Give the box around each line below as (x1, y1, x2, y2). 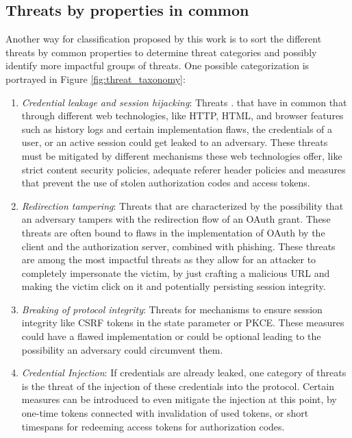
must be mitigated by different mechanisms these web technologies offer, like (21, 148, 342, 162)
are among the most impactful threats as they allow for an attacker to (21, 252, 316, 267)
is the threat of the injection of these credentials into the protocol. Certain (21, 378, 334, 393)
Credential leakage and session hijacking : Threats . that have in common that (21, 95, 347, 109)
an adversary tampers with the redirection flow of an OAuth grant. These (21, 212, 331, 226)
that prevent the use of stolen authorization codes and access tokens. (21, 175, 310, 190)
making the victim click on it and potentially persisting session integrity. (21, 279, 326, 293)
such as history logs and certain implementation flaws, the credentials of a (21, 121, 333, 136)
